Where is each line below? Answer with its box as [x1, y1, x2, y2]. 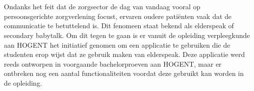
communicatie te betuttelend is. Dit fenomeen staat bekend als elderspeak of [4, 20, 234, 31]
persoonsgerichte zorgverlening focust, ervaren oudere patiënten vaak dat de [4, 11, 232, 21]
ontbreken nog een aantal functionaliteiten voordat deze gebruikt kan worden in [4, 68, 244, 78]
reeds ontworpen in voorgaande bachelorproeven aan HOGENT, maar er [4, 58, 222, 69]
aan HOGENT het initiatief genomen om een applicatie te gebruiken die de [4, 39, 230, 50]
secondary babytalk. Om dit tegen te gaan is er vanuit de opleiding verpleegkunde [4, 30, 250, 40]
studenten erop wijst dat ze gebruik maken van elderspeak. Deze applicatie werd [4, 49, 245, 59]
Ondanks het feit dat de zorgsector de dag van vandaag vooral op [4, 1, 201, 12]
